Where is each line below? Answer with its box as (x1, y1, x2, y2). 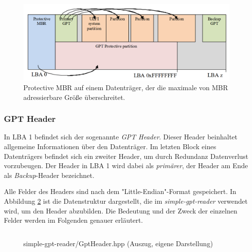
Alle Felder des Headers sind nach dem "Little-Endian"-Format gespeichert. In (4, 186, 236, 196)
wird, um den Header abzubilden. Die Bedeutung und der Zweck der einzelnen (4, 205, 237, 215)
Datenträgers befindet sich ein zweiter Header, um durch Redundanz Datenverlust (4, 151, 249, 161)
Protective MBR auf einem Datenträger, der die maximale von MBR (23, 82, 228, 92)
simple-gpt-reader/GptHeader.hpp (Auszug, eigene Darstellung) (23, 238, 213, 248)
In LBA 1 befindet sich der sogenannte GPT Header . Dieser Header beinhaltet (4, 132, 238, 142)
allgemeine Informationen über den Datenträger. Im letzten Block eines (4, 141, 216, 151)
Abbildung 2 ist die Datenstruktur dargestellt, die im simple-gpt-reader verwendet (4, 195, 248, 206)
